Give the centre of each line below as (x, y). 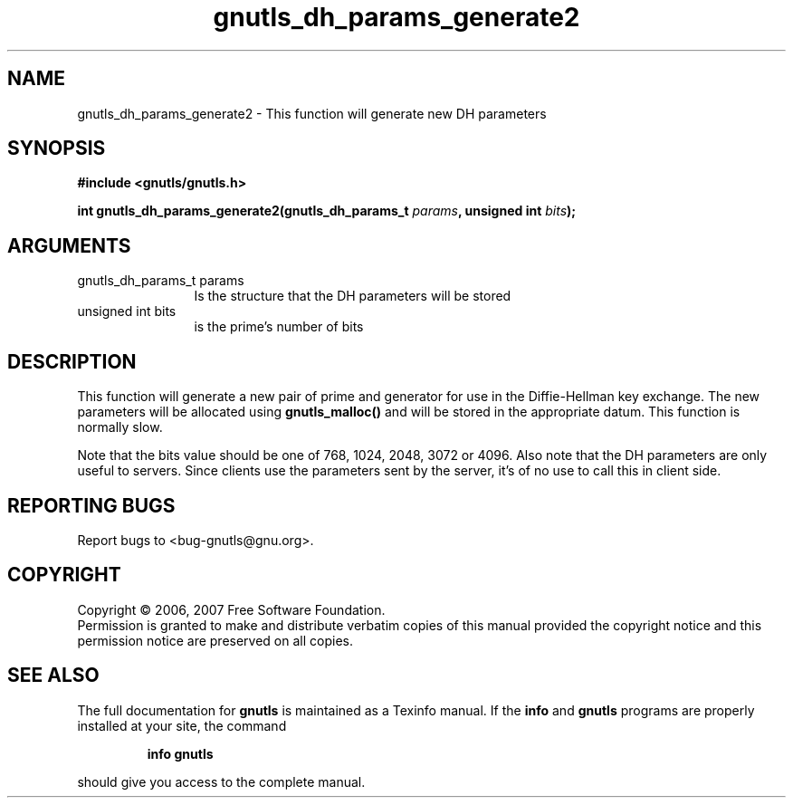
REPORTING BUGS (91, 505)
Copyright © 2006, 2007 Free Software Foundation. (231, 609)
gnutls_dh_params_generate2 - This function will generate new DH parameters (312, 113)
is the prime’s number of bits (279, 327)
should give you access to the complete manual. (221, 781)
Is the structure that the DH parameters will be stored (353, 296)
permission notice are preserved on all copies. (215, 640)
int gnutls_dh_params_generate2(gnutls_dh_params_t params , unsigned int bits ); (327, 211)
